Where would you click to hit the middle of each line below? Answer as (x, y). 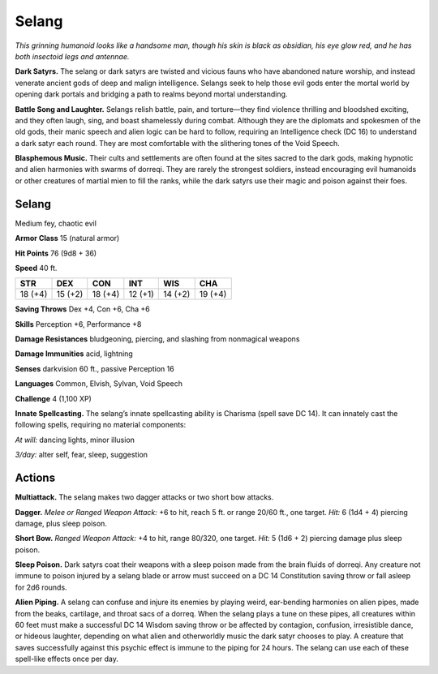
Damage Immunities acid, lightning (74, 354)
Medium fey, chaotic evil (56, 223)
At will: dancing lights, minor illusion (75, 440)
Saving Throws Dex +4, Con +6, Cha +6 (82, 309)
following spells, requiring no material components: (101, 425)
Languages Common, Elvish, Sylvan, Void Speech (99, 384)
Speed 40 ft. (36, 268)
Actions (35, 478)
